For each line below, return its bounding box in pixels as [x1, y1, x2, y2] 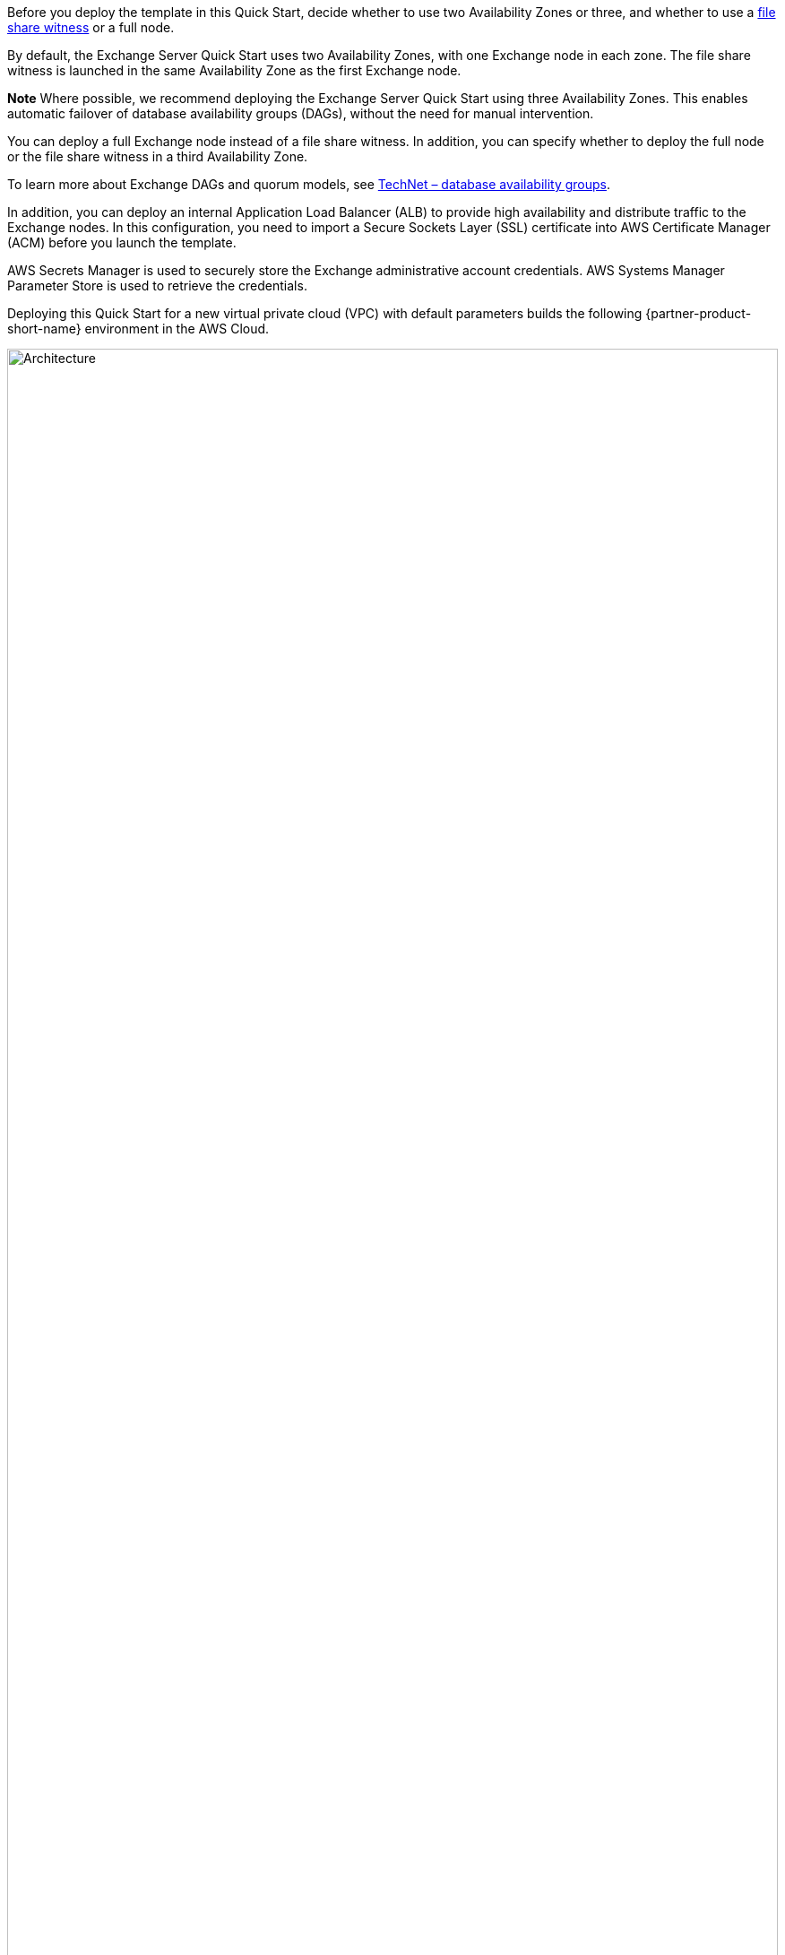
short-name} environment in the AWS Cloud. [7, 321, 270, 336]
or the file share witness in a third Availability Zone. [7, 149, 308, 164]
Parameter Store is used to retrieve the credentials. [7, 278, 307, 293]
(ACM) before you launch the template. [7, 235, 237, 250]
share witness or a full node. [7, 20, 175, 35]
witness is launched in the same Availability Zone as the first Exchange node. [7, 63, 462, 78]
